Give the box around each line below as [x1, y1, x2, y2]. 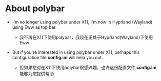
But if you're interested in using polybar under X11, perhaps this [12, 49, 140, 55]
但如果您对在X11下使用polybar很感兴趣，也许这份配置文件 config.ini [19, 64, 157, 70]
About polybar [5, 3, 65, 14]
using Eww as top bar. [12, 24, 57, 30]
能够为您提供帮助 [19, 70, 54, 76]
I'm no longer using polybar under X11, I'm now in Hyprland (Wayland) [12, 19, 153, 25]
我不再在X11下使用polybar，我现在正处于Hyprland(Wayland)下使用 [19, 34, 153, 40]
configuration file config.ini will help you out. [12, 54, 103, 60]
